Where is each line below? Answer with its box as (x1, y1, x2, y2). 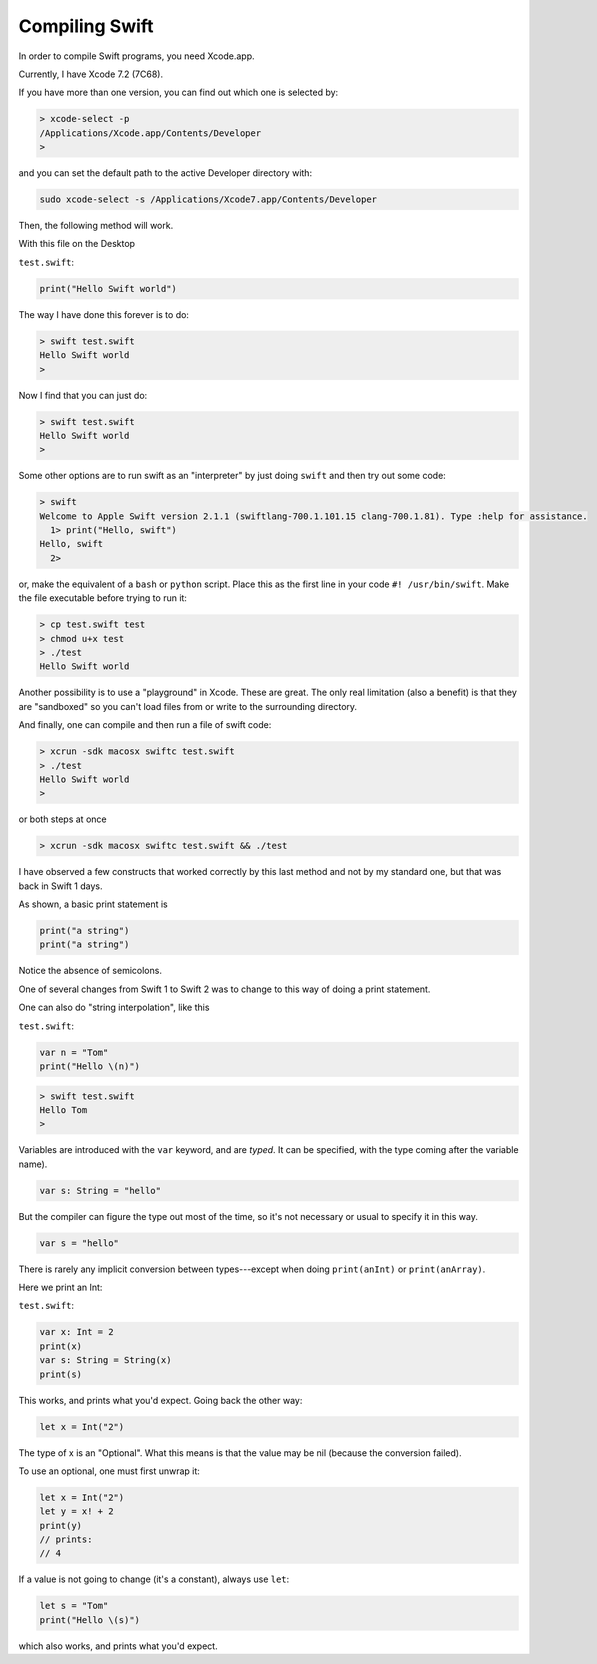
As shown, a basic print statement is (18, 898, 169, 910)
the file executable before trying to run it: (18, 592, 187, 604)
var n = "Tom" (39, 1046, 109, 1058)
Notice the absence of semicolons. (18, 965, 162, 977)
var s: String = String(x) (39, 1355, 172, 1366)
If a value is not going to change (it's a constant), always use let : (18, 1573, 290, 1585)
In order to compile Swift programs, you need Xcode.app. (18, 50, 255, 62)
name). (18, 1158, 48, 1170)
